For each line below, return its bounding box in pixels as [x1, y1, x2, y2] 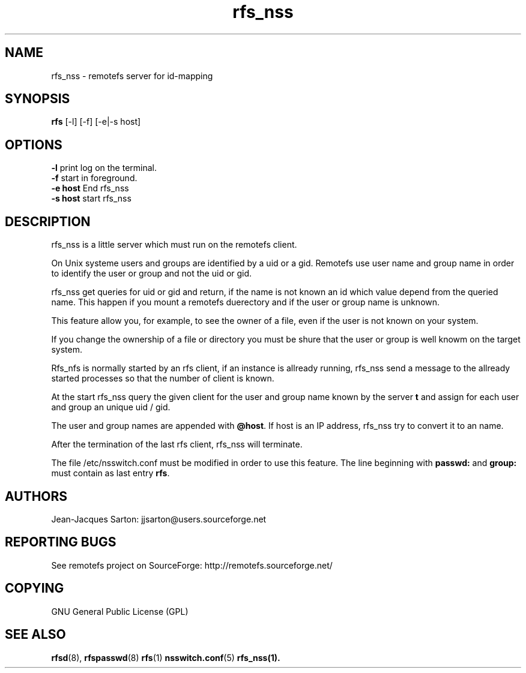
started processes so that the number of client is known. [51, 373, 274, 384]
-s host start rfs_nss [51, 193, 131, 204]
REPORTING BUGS [5, 534, 116, 550]
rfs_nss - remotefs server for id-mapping [51, 70, 213, 81]
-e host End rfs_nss [51, 183, 129, 194]
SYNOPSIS [5, 91, 70, 107]
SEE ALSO [5, 627, 66, 642]
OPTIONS [5, 137, 62, 152]
